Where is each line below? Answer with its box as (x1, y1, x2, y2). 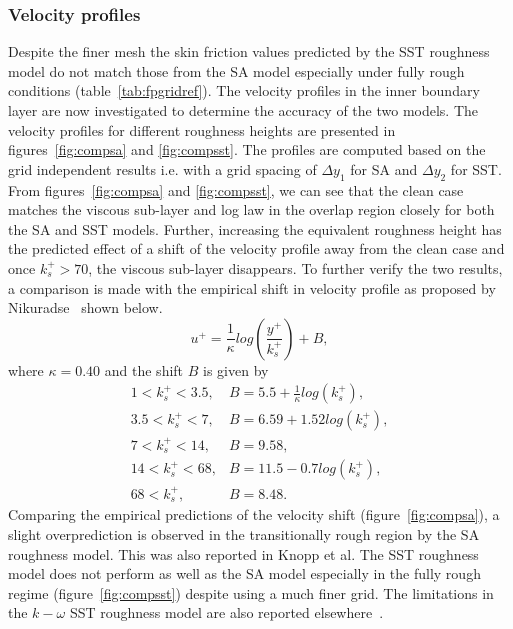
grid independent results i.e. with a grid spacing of (8, 158, 317, 179)
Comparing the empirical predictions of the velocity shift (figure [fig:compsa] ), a (8, 504, 500, 525)
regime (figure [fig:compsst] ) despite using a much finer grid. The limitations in (8, 582, 494, 603)
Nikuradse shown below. (8, 297, 163, 318)
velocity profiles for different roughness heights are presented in (8, 119, 396, 140)
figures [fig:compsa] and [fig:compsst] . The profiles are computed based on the (8, 139, 486, 160)
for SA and (350, 158, 418, 179)
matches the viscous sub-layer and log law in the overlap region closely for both (8, 199, 495, 220)
